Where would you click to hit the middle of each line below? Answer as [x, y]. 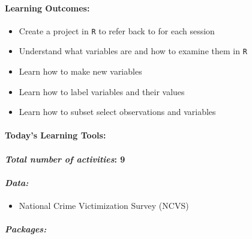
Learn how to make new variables [80, 71]
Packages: [26, 229]
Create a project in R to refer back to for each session [117, 30]
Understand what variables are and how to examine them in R [133, 51]
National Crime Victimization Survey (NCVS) [104, 206]
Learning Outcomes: [47, 8]
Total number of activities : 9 [65, 159]
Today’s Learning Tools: [55, 135]
